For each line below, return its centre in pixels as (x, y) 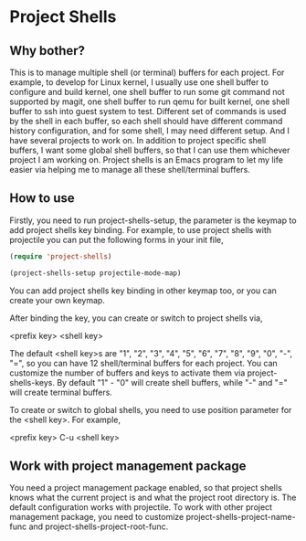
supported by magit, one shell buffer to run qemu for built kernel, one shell (150, 101)
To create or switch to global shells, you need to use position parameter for (151, 409)
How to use (42, 198)
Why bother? (47, 51)
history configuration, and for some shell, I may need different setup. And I (149, 131)
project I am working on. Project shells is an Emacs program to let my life (146, 160)
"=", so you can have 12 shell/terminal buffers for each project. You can (144, 363)
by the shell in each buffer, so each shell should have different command (146, 121)
